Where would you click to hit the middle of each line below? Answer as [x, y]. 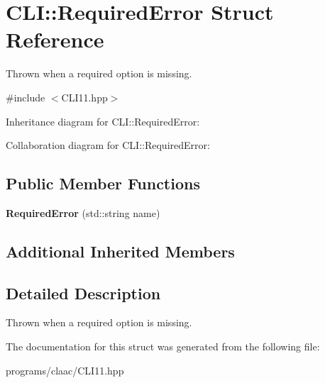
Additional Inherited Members [120, 251]
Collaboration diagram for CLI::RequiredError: [108, 145]
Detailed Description [83, 293]
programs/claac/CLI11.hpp [65, 370]
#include [26, 97]
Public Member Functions [103, 183]
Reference [55, 39]
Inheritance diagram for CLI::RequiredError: [103, 121]
